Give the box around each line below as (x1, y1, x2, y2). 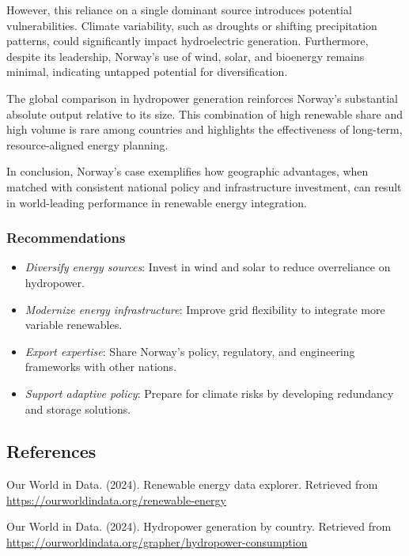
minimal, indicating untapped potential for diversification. (6, 63, 288, 80)
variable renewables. (25, 316, 123, 333)
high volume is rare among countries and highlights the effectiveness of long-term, (6, 121, 403, 138)
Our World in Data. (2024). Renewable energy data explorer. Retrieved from (6, 476, 378, 493)
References (6, 439, 97, 463)
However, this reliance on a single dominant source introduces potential (6, 2, 352, 17)
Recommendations (6, 228, 126, 248)
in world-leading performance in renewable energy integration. (6, 194, 307, 210)
